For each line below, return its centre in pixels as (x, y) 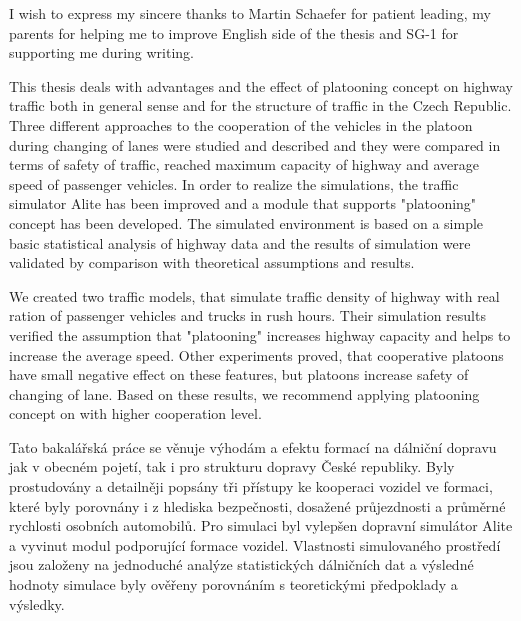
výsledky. (37, 603)
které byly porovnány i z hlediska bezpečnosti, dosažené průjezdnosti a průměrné (257, 505)
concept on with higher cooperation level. (135, 413)
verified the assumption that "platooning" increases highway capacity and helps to (260, 334)
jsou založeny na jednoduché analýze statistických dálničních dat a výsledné (241, 564)
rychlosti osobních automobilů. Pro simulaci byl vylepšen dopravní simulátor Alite (261, 525)
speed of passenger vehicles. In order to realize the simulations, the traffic (234, 183)
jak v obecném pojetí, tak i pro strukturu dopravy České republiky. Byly (232, 466)
